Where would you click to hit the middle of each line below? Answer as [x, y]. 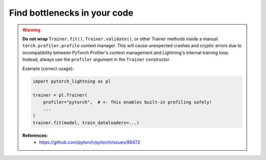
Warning [31, 30]
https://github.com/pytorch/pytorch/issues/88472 [90, 142]
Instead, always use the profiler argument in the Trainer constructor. [97, 59]
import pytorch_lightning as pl [72, 81]
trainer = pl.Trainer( [60, 95]
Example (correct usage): [48, 68]
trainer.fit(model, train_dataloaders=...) [86, 122]
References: [35, 135]
